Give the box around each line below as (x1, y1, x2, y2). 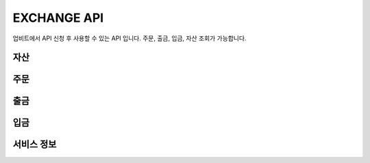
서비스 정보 (12, 138, 57, 150)
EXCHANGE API (12, 10, 104, 25)
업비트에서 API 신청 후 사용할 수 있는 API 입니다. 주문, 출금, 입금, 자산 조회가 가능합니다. (12, 34, 247, 42)
